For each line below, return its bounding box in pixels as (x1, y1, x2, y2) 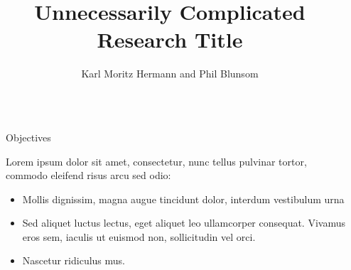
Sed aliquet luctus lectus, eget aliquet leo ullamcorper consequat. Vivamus (22, 215, 345, 230)
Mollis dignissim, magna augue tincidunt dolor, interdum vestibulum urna (22, 191, 345, 206)
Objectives (6, 129, 51, 144)
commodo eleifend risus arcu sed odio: (6, 168, 171, 183)
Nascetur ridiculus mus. (22, 253, 125, 268)
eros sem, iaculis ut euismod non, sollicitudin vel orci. (22, 229, 256, 244)
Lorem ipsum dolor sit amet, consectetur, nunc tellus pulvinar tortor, (6, 153, 307, 168)
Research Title (97, 25, 243, 54)
